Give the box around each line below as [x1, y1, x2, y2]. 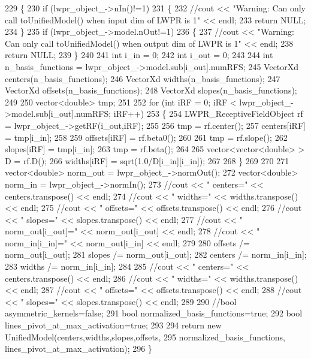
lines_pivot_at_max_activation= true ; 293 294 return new [5, 319, 222, 331]
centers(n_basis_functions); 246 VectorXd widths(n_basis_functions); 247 [5, 72, 280, 85]
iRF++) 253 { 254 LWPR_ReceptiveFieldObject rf [113, 107, 303, 120]
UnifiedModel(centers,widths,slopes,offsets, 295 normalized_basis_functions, [5, 330, 285, 343]
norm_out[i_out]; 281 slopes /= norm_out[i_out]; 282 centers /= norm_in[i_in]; [5, 248, 307, 261]
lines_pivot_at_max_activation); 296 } [5, 342, 152, 355]
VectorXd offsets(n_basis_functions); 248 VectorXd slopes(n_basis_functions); [5, 84, 297, 96]
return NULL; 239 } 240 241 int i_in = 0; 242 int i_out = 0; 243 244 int [5, 49, 273, 61]
